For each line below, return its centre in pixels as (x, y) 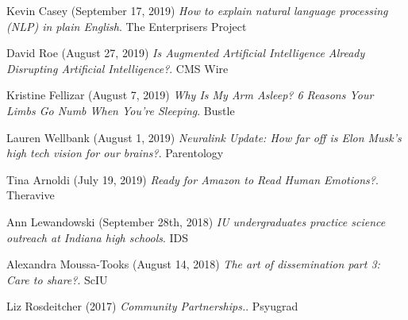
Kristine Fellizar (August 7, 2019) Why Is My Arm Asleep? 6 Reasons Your (190, 95)
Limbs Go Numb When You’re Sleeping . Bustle (121, 110)
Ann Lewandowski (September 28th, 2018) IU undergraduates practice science (196, 221)
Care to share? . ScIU (57, 279)
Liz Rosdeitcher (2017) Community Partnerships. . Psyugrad (152, 306)
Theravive (31, 195)
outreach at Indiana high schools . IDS (98, 237)
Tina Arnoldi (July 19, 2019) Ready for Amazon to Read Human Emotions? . (192, 179)
